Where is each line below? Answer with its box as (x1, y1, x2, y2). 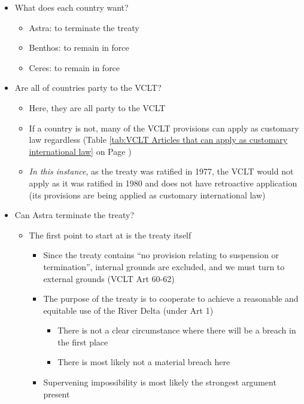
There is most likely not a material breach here (57, 356, 230, 368)
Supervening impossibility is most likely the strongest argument (43, 376, 276, 388)
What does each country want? (14, 1, 129, 13)
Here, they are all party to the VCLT (29, 101, 166, 114)
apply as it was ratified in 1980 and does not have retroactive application (29, 176, 297, 189)
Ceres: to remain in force (29, 61, 120, 74)
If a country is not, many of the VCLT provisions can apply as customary (29, 121, 299, 134)
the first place (57, 335, 108, 348)
